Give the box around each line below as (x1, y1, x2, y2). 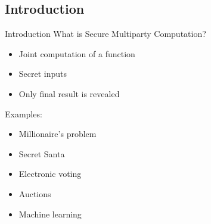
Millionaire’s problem (18, 127, 97, 140)
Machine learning (18, 207, 82, 220)
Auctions (18, 187, 51, 200)
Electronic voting (18, 167, 82, 180)
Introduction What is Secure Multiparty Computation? (5, 27, 206, 40)
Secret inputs (18, 67, 67, 80)
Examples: (5, 107, 42, 120)
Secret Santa (18, 147, 65, 160)
